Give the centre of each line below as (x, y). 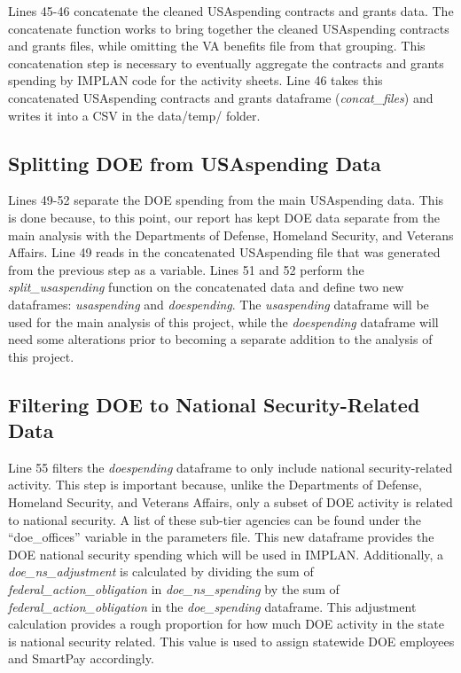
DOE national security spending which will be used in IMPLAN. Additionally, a (226, 554)
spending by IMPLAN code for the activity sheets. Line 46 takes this (195, 80)
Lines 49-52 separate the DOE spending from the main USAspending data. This (226, 200)
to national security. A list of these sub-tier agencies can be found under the (215, 519)
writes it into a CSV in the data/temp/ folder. (134, 115)
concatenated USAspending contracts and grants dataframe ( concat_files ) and (221, 97)
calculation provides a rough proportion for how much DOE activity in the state (226, 624)
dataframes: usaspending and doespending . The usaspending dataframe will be (219, 304)
